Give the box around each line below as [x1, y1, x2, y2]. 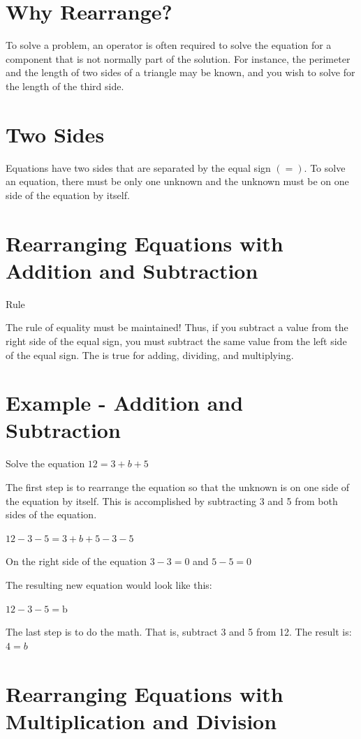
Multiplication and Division [6, 706, 277, 735]
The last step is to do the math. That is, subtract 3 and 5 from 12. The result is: [6, 624, 352, 639]
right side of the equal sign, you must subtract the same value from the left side [6, 333, 347, 348]
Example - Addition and [6, 388, 244, 417]
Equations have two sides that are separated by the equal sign [6, 160, 271, 175]
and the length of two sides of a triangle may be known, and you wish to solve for [6, 65, 355, 80]
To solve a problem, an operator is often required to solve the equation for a [6, 38, 332, 52]
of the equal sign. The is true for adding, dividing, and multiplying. [6, 347, 294, 362]
